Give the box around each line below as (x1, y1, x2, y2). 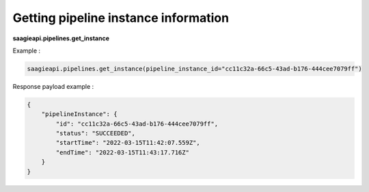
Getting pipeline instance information (12, 10, 229, 25)
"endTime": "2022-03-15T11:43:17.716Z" (55, 148, 189, 156)
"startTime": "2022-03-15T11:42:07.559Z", (55, 139, 201, 147)
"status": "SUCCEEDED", (55, 130, 136, 137)
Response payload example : (12, 82, 94, 90)
